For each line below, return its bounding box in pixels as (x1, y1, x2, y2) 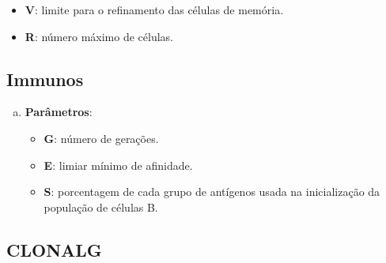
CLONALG (6, 237, 102, 261)
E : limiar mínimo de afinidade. (44, 156, 193, 173)
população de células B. (44, 198, 158, 215)
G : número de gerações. (44, 130, 159, 146)
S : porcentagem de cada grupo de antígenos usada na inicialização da (44, 183, 380, 200)
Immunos (6, 66, 84, 91)
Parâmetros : (25, 103, 93, 120)
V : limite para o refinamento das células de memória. (25, 2, 284, 17)
